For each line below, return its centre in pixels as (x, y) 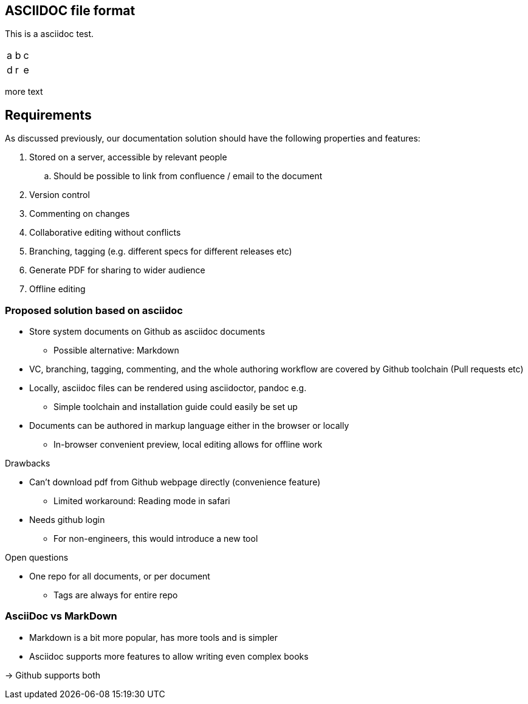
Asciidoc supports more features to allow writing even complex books (169, 656)
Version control (60, 195)
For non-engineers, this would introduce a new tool (156, 539)
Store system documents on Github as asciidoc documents (147, 332)
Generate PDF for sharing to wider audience (117, 270)
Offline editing (57, 289)
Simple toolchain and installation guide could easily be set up (176, 407)
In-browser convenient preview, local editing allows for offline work (188, 445)
